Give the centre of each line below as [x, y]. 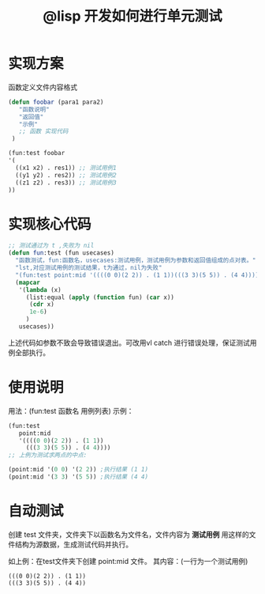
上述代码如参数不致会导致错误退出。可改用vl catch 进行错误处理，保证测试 [129, 342]
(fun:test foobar [37, 153]
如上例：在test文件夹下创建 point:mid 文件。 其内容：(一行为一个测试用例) [128, 561]
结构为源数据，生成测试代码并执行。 [73, 544]
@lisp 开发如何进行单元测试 [132, 16]
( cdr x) [42, 305]
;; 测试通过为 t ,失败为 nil [51, 246]
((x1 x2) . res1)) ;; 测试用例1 [66, 168]
